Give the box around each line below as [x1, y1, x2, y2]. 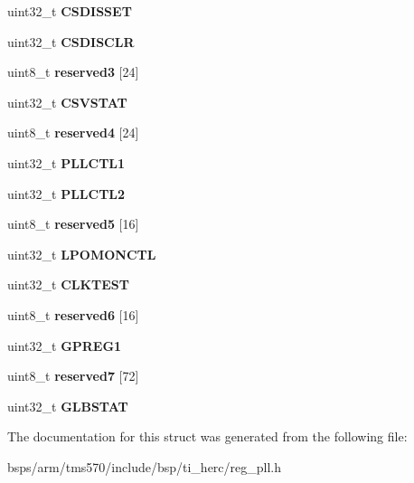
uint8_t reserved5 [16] [7, 214, 139, 233]
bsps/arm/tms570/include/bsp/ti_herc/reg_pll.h [7, 457, 282, 476]
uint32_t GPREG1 [7, 336, 122, 355]
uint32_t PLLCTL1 [7, 153, 126, 172]
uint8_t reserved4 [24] [7, 123, 139, 142]
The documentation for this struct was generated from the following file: [7, 427, 408, 446]
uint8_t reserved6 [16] [7, 305, 139, 324]
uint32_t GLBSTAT [7, 396, 128, 415]
